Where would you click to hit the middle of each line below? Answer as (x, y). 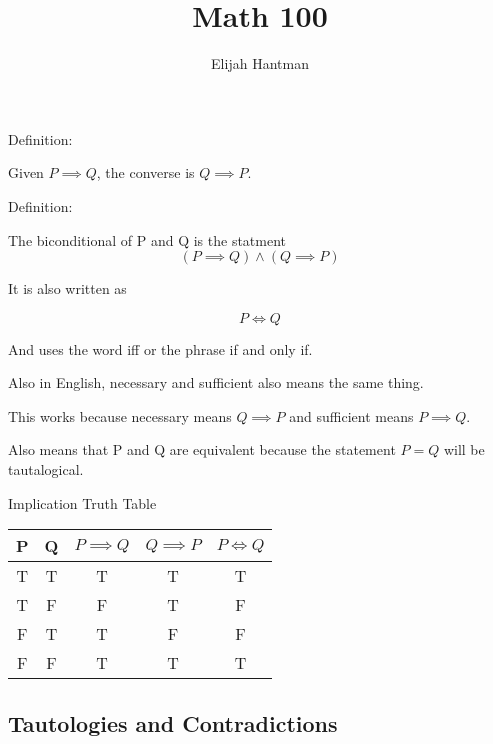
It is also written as (67, 288)
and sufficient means (351, 415)
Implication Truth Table (82, 502)
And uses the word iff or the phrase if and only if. (160, 348)
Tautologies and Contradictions (173, 722)
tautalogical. (46, 469)
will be (464, 449)
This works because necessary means (120, 415)
